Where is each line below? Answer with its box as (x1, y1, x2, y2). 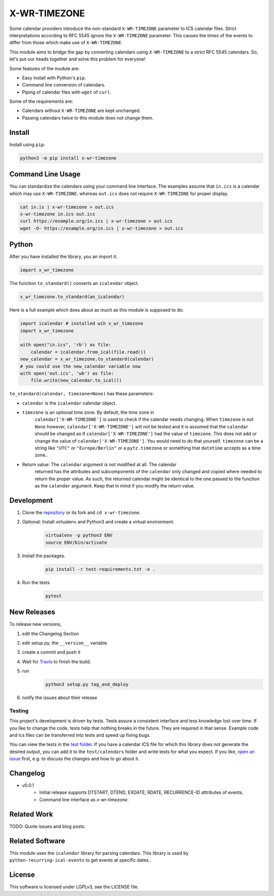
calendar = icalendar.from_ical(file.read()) (30, 349, 146, 355)
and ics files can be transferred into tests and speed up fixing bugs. (9, 732, 151, 738)
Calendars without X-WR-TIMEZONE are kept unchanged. (22, 107, 141, 114)
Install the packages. (22, 553, 65, 559)
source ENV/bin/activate (45, 539, 108, 545)
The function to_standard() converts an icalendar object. (9, 280, 139, 286)
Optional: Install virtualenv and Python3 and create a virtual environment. (22, 519, 175, 525)
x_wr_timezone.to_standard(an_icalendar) (20, 294, 125, 300)
